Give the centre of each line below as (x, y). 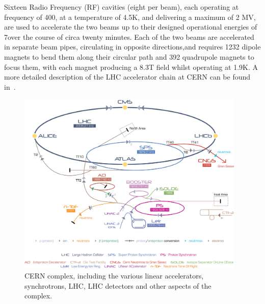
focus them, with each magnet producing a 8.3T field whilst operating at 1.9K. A (131, 67)
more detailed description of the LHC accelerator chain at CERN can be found (127, 77)
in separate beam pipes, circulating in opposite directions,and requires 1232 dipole (132, 47)
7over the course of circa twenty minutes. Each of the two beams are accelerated (129, 36)
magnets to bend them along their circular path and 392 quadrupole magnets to (129, 56)
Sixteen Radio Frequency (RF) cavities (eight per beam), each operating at (122, 7)
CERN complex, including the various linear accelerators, (114, 276)
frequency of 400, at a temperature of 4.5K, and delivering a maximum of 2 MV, (130, 17)
